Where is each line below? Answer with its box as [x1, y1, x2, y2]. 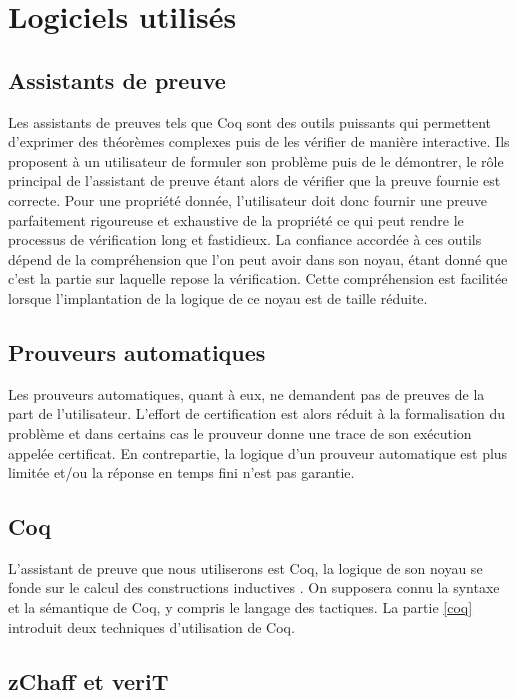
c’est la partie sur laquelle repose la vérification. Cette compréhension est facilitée [8, 268, 508, 289]
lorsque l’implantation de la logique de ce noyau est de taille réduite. [8, 287, 428, 308]
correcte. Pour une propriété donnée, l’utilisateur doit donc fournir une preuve [8, 189, 488, 210]
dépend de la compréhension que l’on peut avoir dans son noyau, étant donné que [8, 248, 508, 269]
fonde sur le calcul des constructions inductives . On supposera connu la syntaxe [8, 577, 500, 598]
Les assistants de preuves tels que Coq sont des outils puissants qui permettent [8, 111, 492, 132]
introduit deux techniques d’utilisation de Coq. [8, 616, 295, 637]
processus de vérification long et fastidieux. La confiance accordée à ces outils [8, 229, 482, 250]
